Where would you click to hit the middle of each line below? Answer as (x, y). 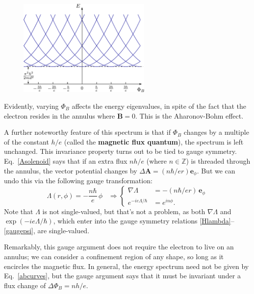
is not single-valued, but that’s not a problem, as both (124, 211)
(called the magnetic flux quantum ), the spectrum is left (154, 141)
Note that (19, 211)
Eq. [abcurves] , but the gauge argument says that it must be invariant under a (122, 276)
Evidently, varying (31, 106)
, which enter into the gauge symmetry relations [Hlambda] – (144, 221)
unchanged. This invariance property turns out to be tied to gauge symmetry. (120, 151)
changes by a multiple (216, 132)
